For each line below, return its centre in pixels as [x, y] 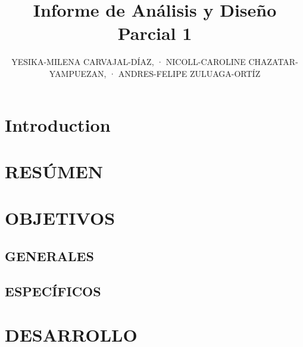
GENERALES [49, 255]
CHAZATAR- [273, 62]
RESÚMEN [54, 171]
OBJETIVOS [60, 218]
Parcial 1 [155, 33]
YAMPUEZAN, [78, 73]
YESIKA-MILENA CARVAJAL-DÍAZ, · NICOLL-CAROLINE [129, 62]
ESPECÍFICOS [53, 291]
